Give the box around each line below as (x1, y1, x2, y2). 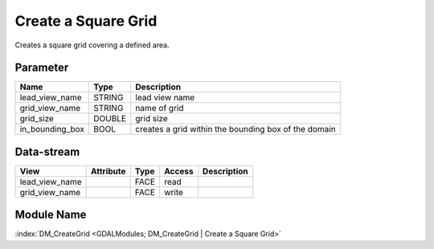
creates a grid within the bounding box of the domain (135, 124, 337, 135)
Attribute (91, 165, 126, 177)
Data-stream (14, 145, 80, 158)
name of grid (135, 103, 184, 114)
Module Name (14, 208, 87, 222)
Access (164, 165, 194, 177)
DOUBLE (93, 113, 127, 124)
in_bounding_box (19, 124, 84, 135)
